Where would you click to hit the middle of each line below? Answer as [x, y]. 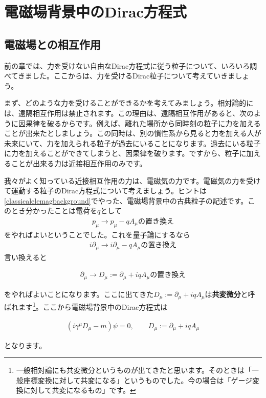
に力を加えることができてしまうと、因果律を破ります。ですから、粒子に [125, 153]
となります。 [25, 345]
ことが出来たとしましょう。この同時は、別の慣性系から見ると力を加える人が [133, 133]
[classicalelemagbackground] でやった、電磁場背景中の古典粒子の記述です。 [126, 200]
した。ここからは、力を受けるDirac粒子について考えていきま [134, 76]
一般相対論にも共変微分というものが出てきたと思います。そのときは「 [134, 370]
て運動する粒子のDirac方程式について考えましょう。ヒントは [106, 191]
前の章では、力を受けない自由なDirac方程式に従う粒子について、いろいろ [127, 65]
